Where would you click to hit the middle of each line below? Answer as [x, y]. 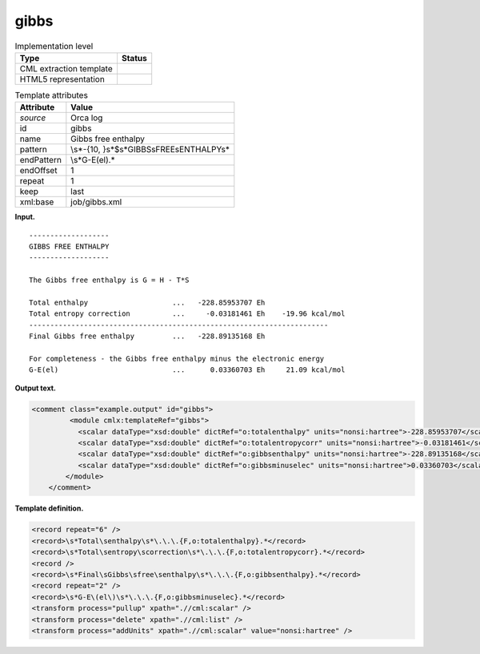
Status [134, 58]
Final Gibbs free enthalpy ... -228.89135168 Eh [147, 336]
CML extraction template [66, 68]
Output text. [35, 388]
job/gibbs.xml [96, 202]
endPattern [40, 160]
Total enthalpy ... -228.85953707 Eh [147, 303]
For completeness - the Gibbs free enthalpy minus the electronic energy [177, 358]
